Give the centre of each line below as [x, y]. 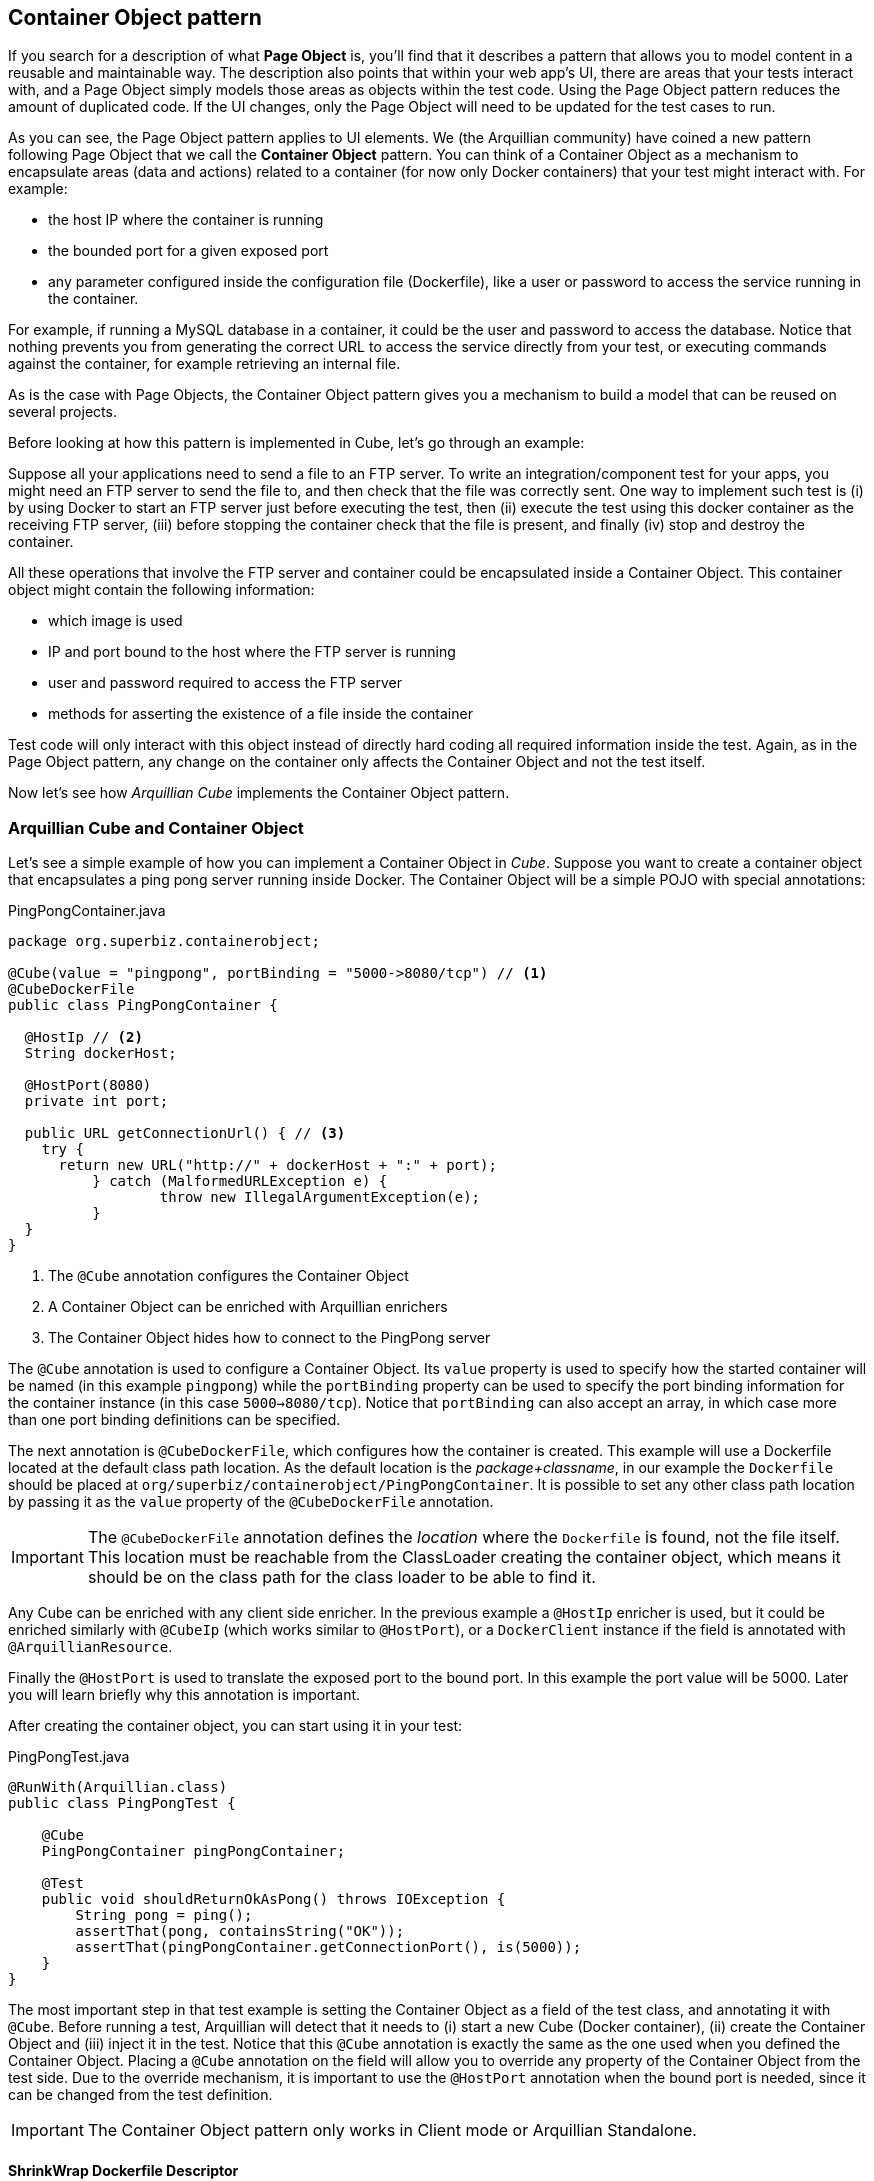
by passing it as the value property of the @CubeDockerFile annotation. [251, 1502]
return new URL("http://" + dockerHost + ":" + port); [277, 1165]
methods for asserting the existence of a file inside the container [260, 714]
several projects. [62, 412]
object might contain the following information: [161, 590]
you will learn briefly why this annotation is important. [184, 1695]
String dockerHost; [100, 1053]
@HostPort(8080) [88, 1085]
